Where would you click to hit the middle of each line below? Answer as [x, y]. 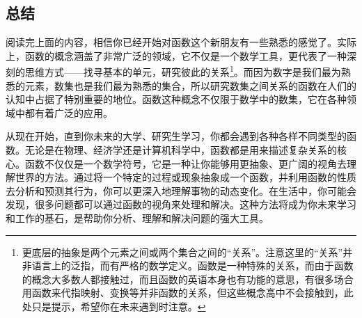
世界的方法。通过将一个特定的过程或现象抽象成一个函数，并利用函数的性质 [186, 177]
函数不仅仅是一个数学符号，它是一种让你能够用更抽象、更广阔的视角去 [186, 163]
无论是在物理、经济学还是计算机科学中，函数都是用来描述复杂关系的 [181, 150]
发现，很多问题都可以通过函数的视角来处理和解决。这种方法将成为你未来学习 [181, 204]
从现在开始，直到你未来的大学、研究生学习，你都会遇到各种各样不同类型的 [176, 136]
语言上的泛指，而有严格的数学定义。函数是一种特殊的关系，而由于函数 [192, 265]
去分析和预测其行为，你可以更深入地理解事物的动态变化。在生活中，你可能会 [181, 190]
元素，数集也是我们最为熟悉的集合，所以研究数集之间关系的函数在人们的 [190, 85]
